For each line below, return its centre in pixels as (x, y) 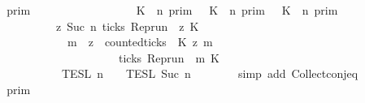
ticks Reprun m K (169, 57)
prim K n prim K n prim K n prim (172, 10)
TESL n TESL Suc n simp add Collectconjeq (210, 73)
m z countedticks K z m (140, 42)
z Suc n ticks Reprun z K (127, 26)
